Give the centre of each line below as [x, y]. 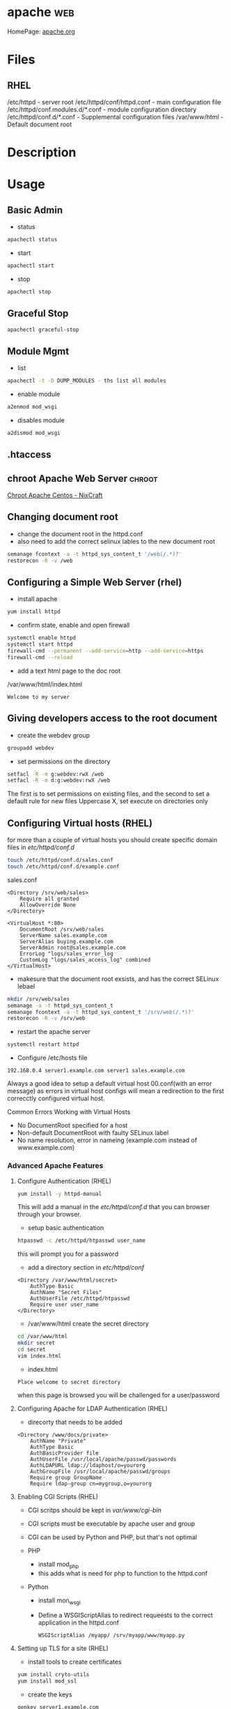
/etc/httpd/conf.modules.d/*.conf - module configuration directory [102, 109]
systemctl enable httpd [42, 638]
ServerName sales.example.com [64, 935]
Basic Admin [35, 210]
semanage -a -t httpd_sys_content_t [60, 1005]
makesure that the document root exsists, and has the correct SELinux [118, 979]
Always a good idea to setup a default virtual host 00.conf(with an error [110, 1084]
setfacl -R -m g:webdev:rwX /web [56, 774]
